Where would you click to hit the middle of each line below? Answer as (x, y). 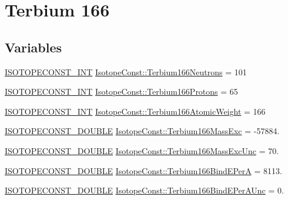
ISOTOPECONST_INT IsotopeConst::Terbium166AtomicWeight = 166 (135, 111)
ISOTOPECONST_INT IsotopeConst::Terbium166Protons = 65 (121, 91)
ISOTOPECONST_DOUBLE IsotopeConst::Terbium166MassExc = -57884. (142, 131)
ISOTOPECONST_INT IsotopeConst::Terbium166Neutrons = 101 (126, 71)
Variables (34, 47)
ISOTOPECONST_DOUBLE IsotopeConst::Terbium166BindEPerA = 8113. (143, 170)
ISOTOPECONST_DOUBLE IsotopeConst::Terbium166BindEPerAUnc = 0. (144, 190)
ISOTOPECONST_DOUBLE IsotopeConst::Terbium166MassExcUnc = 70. (142, 150)
